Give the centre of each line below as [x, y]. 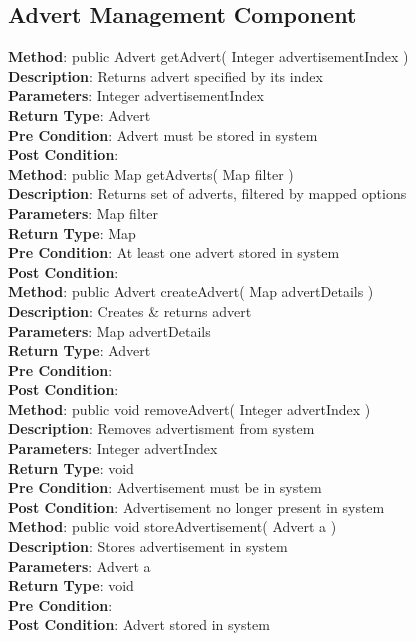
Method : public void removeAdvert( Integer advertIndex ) [189, 408]
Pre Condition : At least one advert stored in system [174, 252]
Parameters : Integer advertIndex [113, 448]
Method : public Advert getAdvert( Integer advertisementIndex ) [208, 56]
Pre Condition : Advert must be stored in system [163, 134]
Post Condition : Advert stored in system [139, 624]
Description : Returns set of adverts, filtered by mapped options [207, 193]
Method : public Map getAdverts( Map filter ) [151, 173]
